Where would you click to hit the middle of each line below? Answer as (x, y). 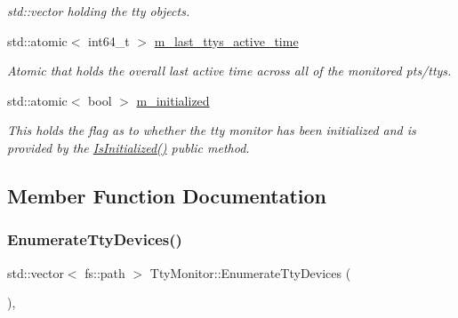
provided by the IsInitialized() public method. (129, 147)
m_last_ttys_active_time (226, 40)
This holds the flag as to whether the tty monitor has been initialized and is (212, 130)
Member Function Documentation (167, 195)
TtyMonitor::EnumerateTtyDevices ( (250, 272)
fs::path (105, 272)
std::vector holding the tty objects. (99, 11)
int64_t (109, 40)
